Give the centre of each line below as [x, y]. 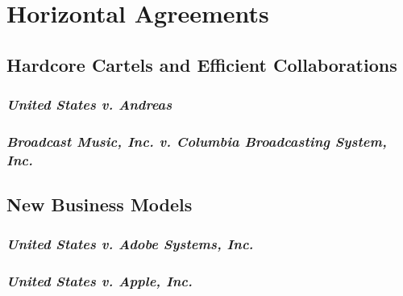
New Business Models [100, 204]
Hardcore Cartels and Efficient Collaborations [202, 64]
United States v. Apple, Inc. [100, 281]
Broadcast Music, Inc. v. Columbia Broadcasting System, [197, 141]
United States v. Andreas [89, 104]
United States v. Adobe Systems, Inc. [130, 244]
